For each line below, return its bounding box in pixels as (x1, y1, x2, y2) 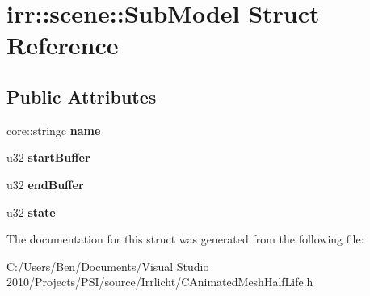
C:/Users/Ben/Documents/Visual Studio (6, 257, 209, 274)
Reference (6, 28, 119, 61)
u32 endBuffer (6, 175, 84, 192)
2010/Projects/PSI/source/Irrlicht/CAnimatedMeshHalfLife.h (6, 273, 313, 290)
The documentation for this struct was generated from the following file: (6, 230, 364, 247)
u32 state (6, 203, 56, 220)
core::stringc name (6, 121, 101, 138)
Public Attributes (6, 83, 157, 108)
